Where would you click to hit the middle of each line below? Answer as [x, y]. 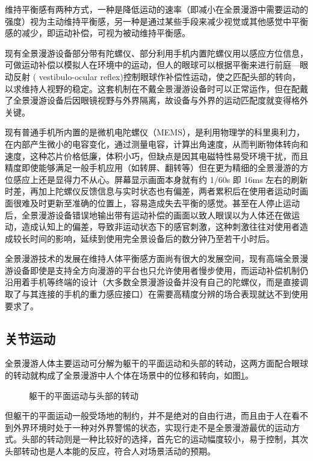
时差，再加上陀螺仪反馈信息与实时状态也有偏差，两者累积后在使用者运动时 [152, 191]
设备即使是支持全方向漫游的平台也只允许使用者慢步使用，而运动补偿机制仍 [160, 270]
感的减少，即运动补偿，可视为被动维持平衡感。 [98, 33]
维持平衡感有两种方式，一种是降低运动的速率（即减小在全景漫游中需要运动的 [156, 9]
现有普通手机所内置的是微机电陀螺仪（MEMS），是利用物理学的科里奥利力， [155, 132]
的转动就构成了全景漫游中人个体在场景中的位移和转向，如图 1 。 [129, 375]
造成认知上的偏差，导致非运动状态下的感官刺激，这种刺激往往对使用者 [160, 227]
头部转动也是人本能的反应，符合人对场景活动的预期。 [110, 451]
